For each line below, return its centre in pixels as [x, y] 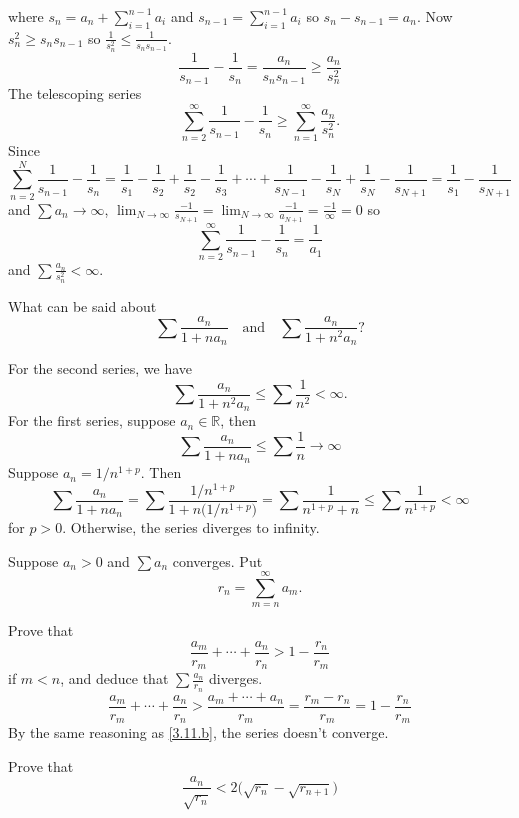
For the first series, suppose [92, 420]
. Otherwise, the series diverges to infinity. [191, 526]
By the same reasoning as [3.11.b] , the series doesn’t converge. [198, 732]
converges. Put [217, 560]
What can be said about [82, 305]
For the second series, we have [100, 367]
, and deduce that [114, 678]
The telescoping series [75, 93]
